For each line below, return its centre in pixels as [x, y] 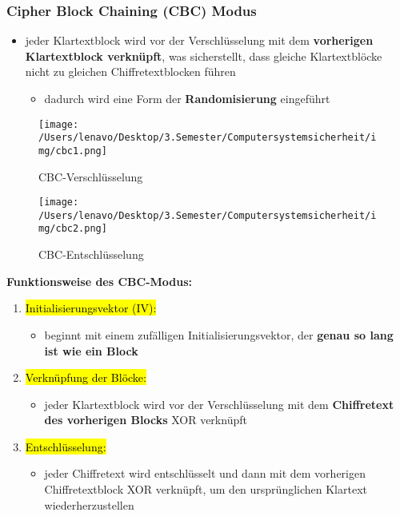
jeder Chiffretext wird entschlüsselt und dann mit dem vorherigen [205, 473]
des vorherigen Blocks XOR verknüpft [146, 420]
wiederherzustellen [89, 504]
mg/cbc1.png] [73, 151]
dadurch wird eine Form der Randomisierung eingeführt [187, 98]
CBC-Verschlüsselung [91, 176]
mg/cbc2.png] [73, 229]
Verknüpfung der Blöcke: [86, 377]
